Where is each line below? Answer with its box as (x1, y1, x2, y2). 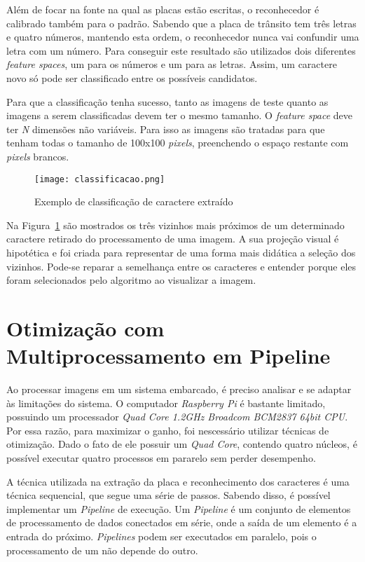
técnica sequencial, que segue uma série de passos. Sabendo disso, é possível (6, 488, 331, 502)
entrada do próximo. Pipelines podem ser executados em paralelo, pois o (6, 529, 317, 543)
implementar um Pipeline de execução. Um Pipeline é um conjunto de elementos (6, 501, 351, 516)
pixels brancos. (6, 149, 69, 163)
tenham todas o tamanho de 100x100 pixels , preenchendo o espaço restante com (6, 135, 349, 150)
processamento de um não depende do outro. (6, 542, 198, 557)
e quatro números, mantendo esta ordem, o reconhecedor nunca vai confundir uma (6, 29, 359, 44)
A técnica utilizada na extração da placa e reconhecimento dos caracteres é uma (6, 474, 350, 488)
